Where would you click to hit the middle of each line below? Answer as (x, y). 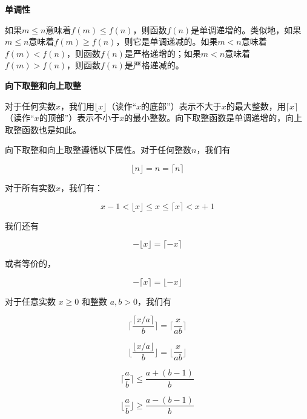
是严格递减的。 (154, 65)
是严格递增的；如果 (163, 53)
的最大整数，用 (256, 106)
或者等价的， (30, 263)
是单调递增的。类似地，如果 (246, 29)
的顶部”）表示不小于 (79, 118)
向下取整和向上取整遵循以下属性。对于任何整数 (98, 150)
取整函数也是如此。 (43, 129)
